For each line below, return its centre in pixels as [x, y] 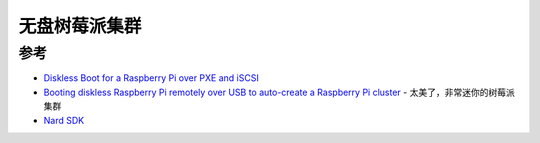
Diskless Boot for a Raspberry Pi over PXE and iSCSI [151, 78]
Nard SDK [64, 120]
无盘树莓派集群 [80, 26]
